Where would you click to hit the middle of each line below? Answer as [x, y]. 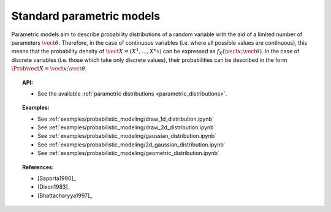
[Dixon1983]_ [54, 187]
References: [38, 167]
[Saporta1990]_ [57, 178]
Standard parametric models [86, 16]
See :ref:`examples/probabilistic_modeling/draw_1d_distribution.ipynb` [126, 119]
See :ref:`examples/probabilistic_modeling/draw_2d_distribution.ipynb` [127, 127]
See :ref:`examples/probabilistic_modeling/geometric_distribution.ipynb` [129, 153]
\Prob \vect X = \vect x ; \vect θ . [49, 69]
